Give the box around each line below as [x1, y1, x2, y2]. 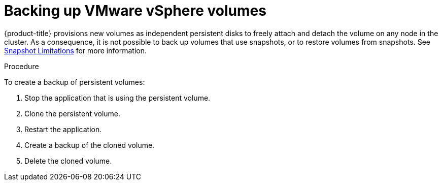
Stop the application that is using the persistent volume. [24, 93, 211, 102]
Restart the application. [24, 125, 102, 134]
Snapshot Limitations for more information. [4, 46, 147, 55]
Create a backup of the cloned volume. [24, 140, 155, 149]
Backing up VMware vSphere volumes [4, 2, 266, 19]
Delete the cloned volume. [24, 156, 112, 165]
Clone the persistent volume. [24, 109, 121, 118]
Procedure [4, 61, 39, 71]
